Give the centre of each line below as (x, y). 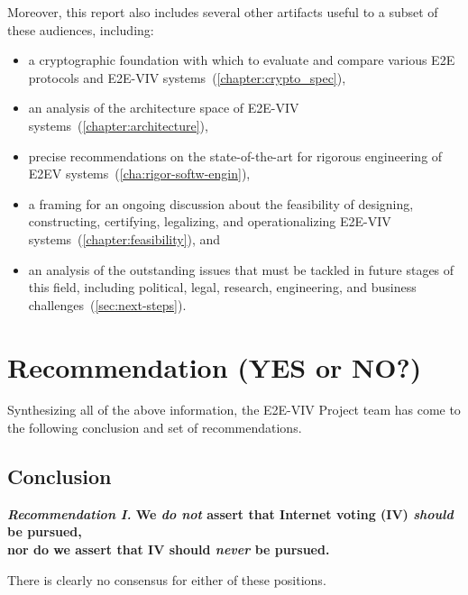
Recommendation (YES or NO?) (215, 366)
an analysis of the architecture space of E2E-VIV (164, 108)
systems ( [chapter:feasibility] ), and (124, 238)
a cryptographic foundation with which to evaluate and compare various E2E (242, 60)
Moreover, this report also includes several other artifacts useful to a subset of (223, 12)
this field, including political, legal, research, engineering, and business (222, 287)
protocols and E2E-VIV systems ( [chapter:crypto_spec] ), (187, 77)
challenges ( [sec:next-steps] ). (107, 304)
